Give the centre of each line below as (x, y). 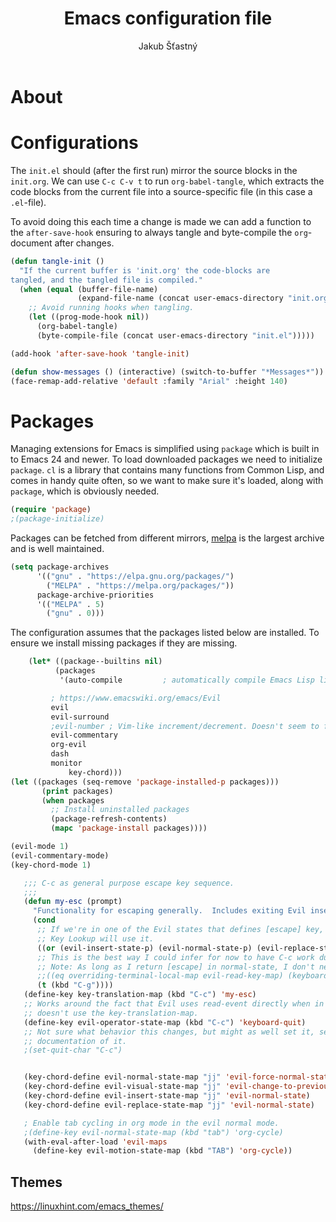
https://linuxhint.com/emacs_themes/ (87, 1206)
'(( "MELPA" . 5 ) (70, 604)
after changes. (84, 243)
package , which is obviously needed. (85, 491)
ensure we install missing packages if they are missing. (124, 643)
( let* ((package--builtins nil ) (95, 662)
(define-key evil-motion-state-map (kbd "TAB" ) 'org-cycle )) (162, 1151)
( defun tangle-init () (57, 261)
